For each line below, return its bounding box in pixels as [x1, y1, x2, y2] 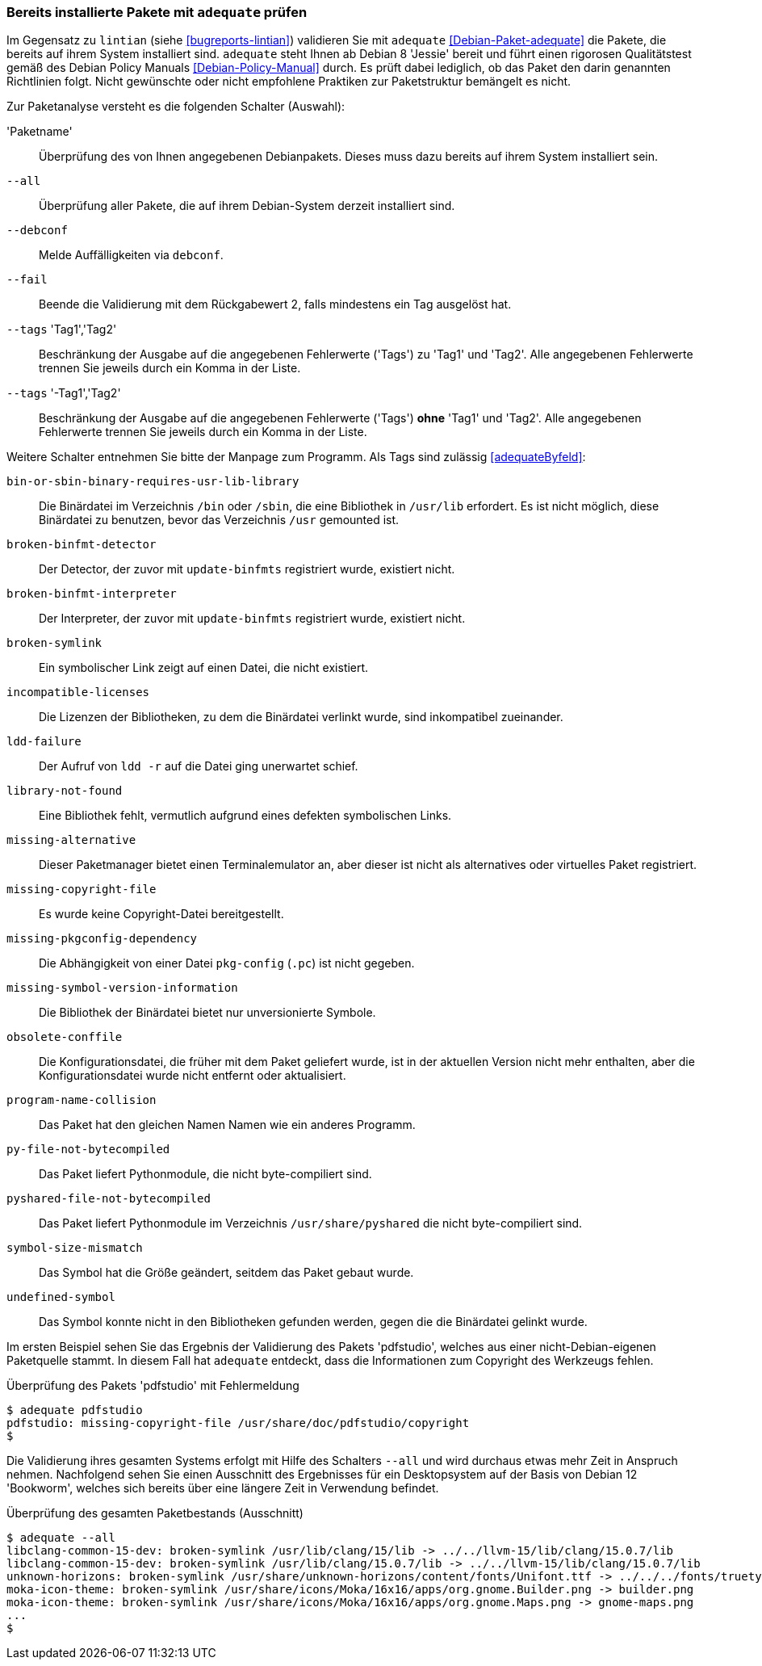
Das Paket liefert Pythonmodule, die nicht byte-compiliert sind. [39, 1167, 372, 1181]
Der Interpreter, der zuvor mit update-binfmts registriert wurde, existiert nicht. [39, 611, 466, 626]
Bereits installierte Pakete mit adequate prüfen [6, 4, 308, 20]
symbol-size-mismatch [6, 1241, 143, 1255]
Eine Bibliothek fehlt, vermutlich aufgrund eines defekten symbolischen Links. [39, 808, 452, 823]
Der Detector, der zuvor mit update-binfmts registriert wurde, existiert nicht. [39, 562, 455, 577]
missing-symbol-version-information [6, 981, 238, 995]
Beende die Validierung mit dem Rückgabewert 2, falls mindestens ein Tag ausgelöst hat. [39, 297, 512, 312]
